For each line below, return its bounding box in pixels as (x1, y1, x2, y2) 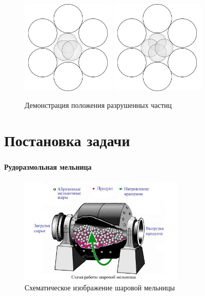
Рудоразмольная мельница (4, 162, 92, 172)
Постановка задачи (4, 129, 130, 150)
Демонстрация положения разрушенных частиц (25, 100, 172, 110)
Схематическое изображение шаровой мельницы (25, 282, 175, 292)
